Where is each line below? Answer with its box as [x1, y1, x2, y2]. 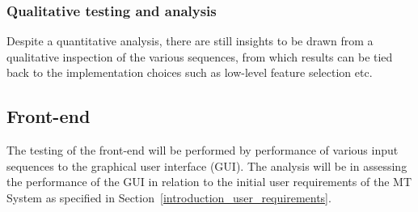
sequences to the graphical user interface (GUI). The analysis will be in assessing [6, 157, 407, 174]
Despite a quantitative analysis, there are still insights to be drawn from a [6, 32, 374, 49]
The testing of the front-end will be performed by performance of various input [6, 142, 399, 159]
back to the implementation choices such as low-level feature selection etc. [6, 64, 373, 81]
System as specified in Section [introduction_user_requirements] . [6, 189, 331, 206]
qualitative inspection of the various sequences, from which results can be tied [6, 48, 393, 65]
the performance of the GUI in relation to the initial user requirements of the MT [6, 173, 412, 190]
